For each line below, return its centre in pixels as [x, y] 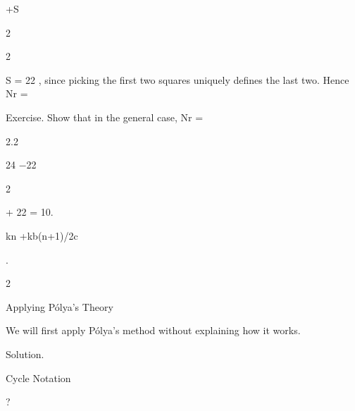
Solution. [25, 354]
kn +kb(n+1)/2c [42, 235]
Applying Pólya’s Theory [60, 306]
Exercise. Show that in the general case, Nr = [105, 117]
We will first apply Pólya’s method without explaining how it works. [153, 330]
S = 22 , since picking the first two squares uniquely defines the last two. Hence [177, 79]
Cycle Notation [38, 378]
